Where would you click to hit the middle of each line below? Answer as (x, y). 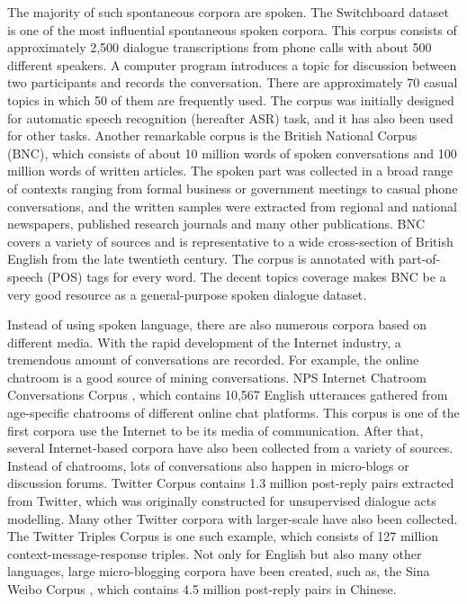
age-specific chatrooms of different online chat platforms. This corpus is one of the (233, 413)
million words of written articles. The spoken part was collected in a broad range (230, 171)
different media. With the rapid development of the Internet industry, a (204, 342)
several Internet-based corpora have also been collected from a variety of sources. (230, 448)
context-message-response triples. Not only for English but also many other (215, 553)
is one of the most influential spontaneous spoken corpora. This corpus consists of (232, 29)
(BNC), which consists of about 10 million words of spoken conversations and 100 (232, 153)
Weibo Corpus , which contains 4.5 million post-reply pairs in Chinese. (202, 589)
